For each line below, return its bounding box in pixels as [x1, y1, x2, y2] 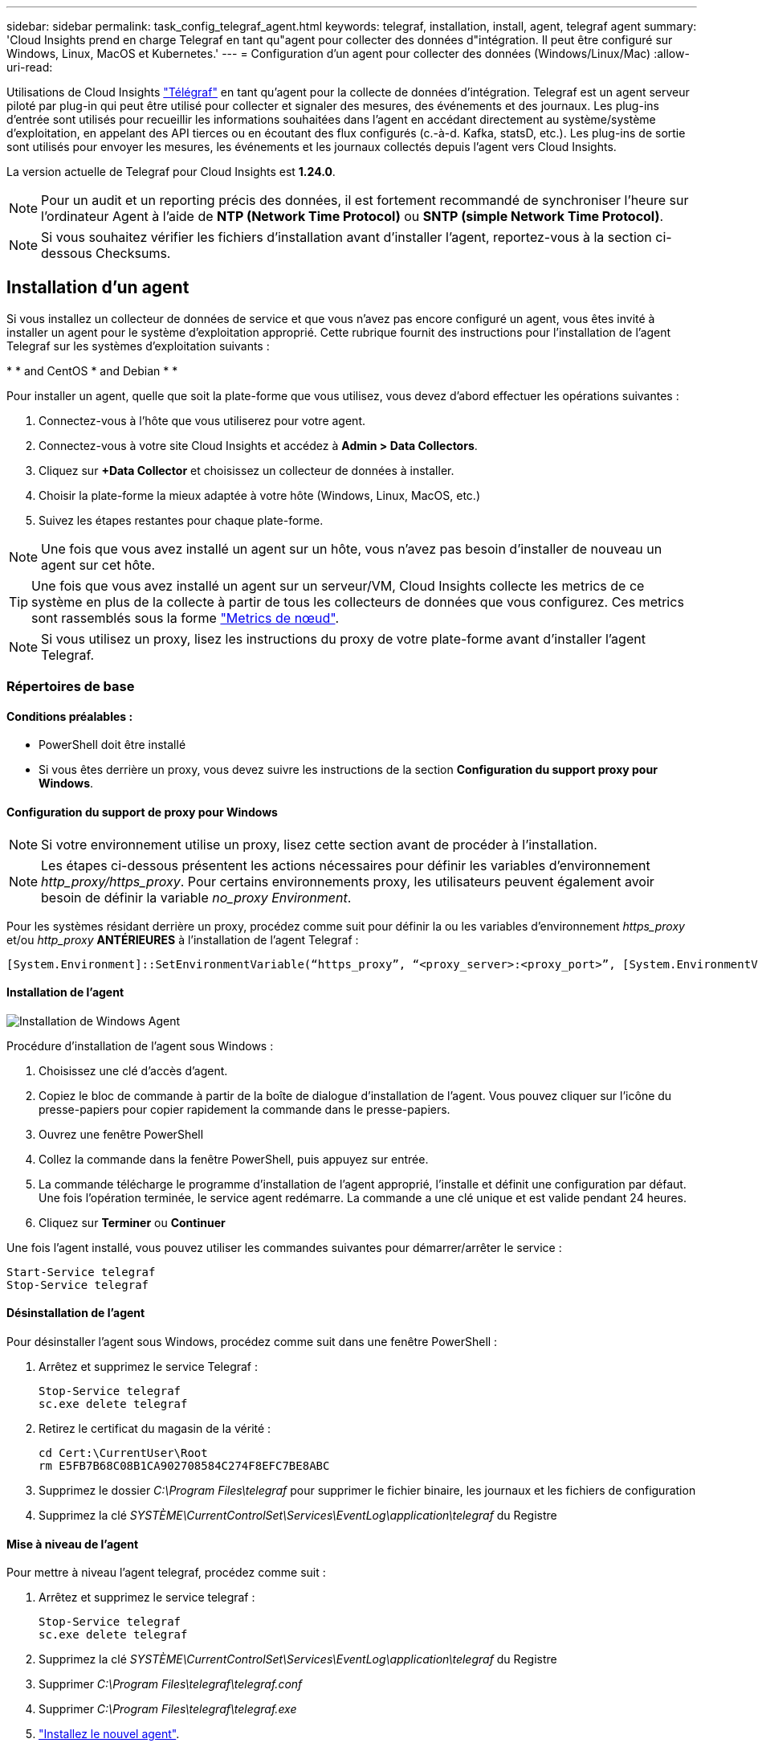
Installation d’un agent [6, 277, 189, 298]
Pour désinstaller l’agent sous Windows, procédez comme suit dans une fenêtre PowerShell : [6, 1335, 498, 1349]
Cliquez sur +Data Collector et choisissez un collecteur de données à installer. [39, 463, 454, 477]
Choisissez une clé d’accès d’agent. [39, 1063, 228, 1078]
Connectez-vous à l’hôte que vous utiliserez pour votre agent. [39, 413, 365, 428]
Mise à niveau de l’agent [6, 1536, 139, 1551]
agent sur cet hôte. [41, 556, 156, 573]
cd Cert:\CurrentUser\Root [39, 1446, 208, 1460]
